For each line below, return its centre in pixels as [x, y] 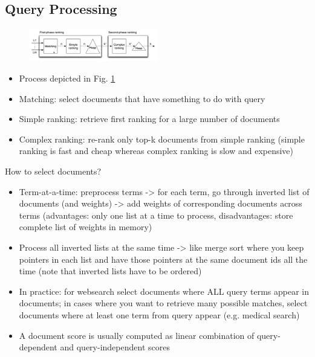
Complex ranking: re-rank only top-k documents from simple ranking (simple [162, 139]
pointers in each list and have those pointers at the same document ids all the [163, 259]
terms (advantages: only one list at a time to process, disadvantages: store [156, 215]
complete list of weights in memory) [86, 227]
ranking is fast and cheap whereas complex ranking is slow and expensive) [156, 151]
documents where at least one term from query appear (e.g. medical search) [159, 314]
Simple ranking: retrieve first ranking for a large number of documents [149, 119]
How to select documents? [53, 171]
